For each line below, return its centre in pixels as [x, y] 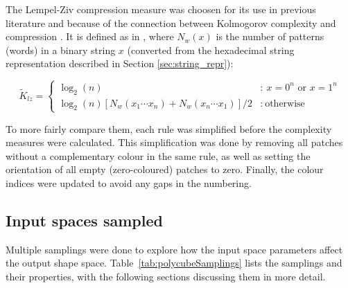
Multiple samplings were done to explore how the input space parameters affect [174, 249]
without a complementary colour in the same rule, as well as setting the [158, 155]
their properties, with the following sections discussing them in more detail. [166, 276]
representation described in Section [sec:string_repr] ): [120, 63]
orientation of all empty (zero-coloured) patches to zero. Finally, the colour [165, 169]
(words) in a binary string [61, 49]
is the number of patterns [270, 36]
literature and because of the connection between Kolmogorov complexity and [171, 22]
